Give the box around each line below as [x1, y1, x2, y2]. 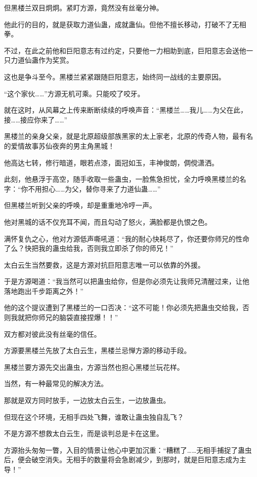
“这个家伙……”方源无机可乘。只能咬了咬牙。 [4, 88, 144, 98]
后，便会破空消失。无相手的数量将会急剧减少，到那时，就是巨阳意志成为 [4, 454, 239, 465]
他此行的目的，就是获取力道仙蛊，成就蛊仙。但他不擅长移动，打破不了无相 [4, 19, 246, 29]
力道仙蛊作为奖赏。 [10, 55, 73, 65]
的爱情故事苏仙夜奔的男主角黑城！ [4, 140, 115, 151]
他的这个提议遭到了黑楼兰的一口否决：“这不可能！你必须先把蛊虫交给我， [4, 302, 243, 313]
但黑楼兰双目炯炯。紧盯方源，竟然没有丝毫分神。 [4, 2, 163, 12]
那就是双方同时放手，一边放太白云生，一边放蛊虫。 [4, 395, 170, 405]
